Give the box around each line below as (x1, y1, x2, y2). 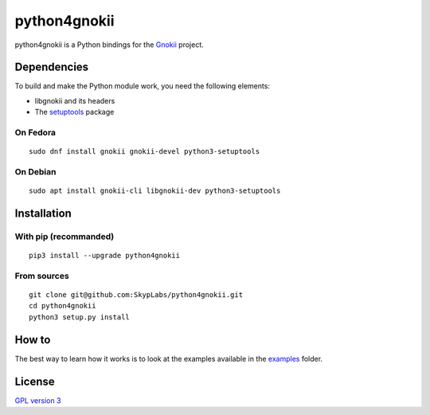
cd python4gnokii (29, 301, 96, 311)
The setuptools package (34, 108, 115, 117)
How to (14, 333, 51, 346)
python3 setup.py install (29, 312, 131, 322)
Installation (14, 206, 72, 220)
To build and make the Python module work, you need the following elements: (14, 81, 271, 91)
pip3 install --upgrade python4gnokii (29, 251, 181, 260)
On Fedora (14, 127, 56, 138)
